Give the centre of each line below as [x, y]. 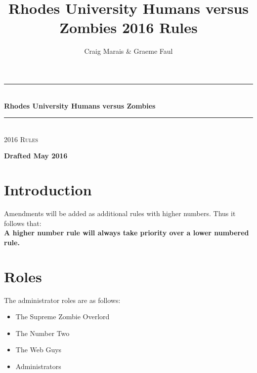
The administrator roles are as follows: [62, 300]
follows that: [23, 223]
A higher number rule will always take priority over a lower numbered [127, 233]
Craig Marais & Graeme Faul [128, 51]
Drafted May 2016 [36, 156]
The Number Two [43, 333]
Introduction [48, 190]
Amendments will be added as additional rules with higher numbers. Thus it [120, 213]
